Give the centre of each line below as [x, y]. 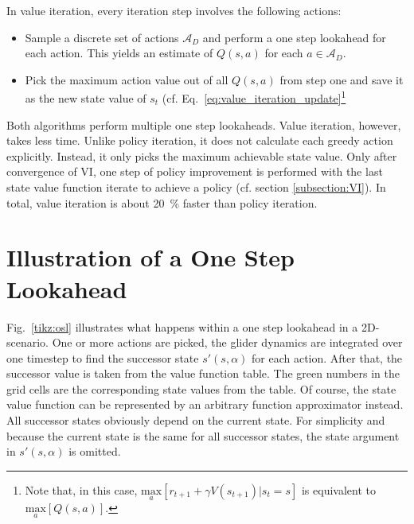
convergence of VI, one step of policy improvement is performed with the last [195, 171]
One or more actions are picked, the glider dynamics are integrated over [227, 342]
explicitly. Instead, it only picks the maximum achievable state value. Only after [202, 155]
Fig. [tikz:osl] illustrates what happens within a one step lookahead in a [182, 326]
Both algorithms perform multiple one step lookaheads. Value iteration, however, [204, 124]
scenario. [28, 342]
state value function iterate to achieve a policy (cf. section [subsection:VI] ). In [196, 187]
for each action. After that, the [327, 357]
